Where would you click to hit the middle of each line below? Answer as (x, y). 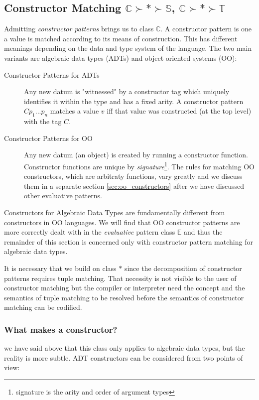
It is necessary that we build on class (60, 268)
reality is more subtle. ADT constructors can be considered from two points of (124, 357)
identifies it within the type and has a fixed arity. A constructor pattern (134, 101)
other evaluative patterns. (63, 196)
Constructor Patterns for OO (48, 138)
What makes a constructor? (61, 329)
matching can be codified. (43, 307)
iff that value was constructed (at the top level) (179, 111)
